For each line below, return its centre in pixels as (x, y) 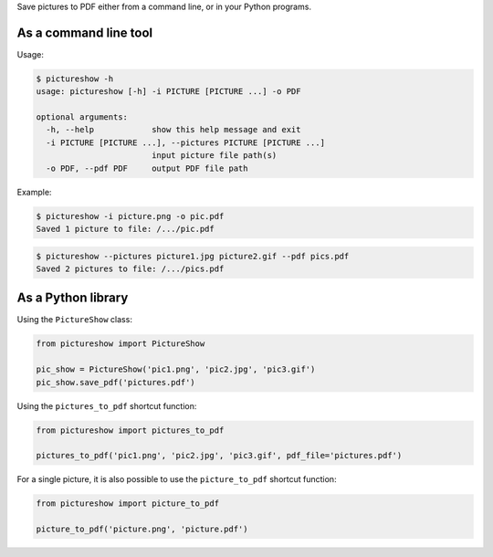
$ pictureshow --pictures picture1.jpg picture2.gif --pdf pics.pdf (193, 256)
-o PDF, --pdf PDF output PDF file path (147, 168)
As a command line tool (85, 32)
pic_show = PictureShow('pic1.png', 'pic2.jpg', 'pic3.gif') (176, 369)
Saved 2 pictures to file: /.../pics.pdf (130, 268)
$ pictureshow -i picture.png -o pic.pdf (130, 216)
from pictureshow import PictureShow (121, 344)
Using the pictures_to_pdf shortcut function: (107, 405)
